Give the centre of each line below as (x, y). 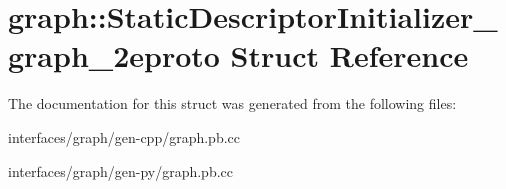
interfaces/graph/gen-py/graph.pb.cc (121, 170)
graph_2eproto (114, 55)
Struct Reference (349, 55)
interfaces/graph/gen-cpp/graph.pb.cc (124, 136)
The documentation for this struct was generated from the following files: (232, 103)
